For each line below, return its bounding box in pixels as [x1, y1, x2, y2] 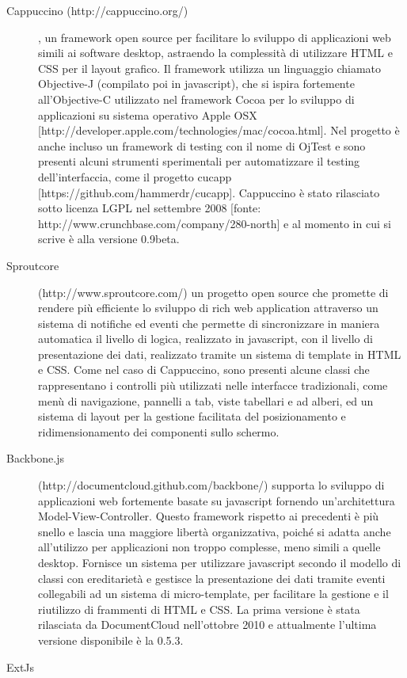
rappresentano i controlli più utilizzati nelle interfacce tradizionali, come [38, 377, 388, 394]
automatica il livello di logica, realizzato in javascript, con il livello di [38, 330, 373, 347]
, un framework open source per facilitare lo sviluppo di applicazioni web [38, 29, 391, 45]
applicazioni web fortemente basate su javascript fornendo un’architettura [38, 492, 395, 508]
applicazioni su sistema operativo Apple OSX [38, 106, 257, 123]
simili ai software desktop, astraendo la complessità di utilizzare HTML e [38, 44, 393, 61]
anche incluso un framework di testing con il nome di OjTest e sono [38, 137, 366, 154]
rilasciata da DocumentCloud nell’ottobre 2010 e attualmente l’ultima [38, 616, 377, 633]
